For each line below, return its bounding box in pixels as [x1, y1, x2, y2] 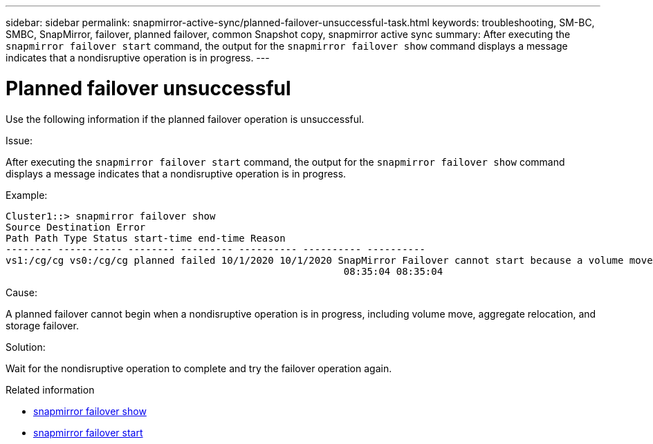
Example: [6, 189, 48, 201]
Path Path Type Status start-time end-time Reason [6, 232, 286, 244]
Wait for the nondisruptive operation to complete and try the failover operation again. [6, 362, 392, 374]
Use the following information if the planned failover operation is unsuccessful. [6, 113, 365, 125]
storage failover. [6, 319, 79, 331]
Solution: [6, 340, 46, 353]
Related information [6, 383, 95, 396]
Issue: [6, 134, 33, 146]
